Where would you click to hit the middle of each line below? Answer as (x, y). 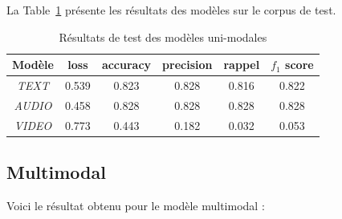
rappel (242, 65)
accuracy (126, 65)
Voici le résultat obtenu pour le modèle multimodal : (136, 206)
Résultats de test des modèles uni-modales (163, 36)
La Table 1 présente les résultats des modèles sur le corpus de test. (171, 10)
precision (187, 65)
